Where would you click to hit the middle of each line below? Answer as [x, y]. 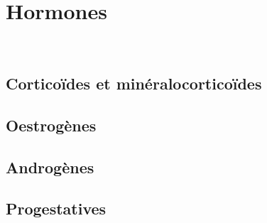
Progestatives [56, 208]
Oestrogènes [51, 125]
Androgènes [50, 167]
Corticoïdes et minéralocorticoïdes [134, 83]
